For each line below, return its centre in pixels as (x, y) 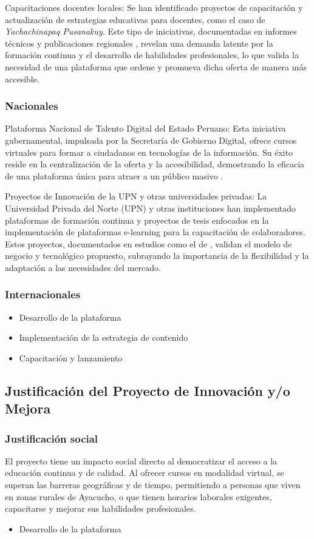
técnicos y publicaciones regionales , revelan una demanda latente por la (139, 43)
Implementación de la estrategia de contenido (104, 337)
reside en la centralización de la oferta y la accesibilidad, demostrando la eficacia (155, 164)
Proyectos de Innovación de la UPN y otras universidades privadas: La (136, 196)
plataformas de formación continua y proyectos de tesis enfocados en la (137, 220)
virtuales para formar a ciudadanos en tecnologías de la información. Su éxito (149, 152)
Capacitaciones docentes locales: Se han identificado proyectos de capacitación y (154, 7)
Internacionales (43, 294)
